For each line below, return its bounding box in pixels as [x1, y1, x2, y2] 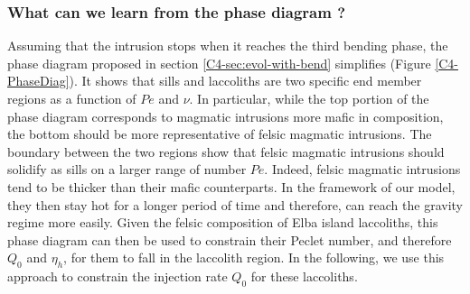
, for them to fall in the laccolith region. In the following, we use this [63, 248, 445, 267]
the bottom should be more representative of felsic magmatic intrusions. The [7, 124, 432, 143]
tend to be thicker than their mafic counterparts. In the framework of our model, [7, 177, 456, 196]
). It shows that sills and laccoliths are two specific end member [69, 71, 422, 90]
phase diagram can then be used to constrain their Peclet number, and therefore [7, 230, 452, 249]
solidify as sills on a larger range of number [7, 160, 247, 179]
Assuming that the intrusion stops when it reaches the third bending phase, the [7, 36, 448, 55]
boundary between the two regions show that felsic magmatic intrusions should [7, 142, 445, 161]
